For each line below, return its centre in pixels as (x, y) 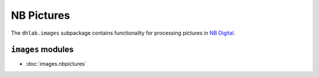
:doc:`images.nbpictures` (56, 64)
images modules (42, 50)
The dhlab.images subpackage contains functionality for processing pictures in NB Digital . (123, 33)
